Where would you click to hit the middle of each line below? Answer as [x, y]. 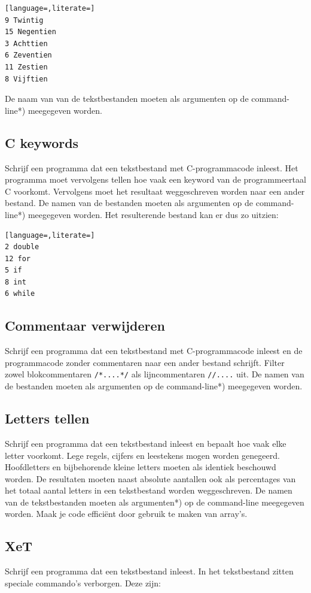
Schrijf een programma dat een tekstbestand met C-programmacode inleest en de [154, 351]
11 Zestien [26, 67]
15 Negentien [31, 32]
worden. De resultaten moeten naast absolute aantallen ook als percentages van [150, 478]
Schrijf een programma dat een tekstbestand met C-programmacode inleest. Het [152, 167]
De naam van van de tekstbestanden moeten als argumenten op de [127, 99]
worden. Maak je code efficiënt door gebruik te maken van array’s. [126, 514]
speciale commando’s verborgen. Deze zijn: [83, 583]
